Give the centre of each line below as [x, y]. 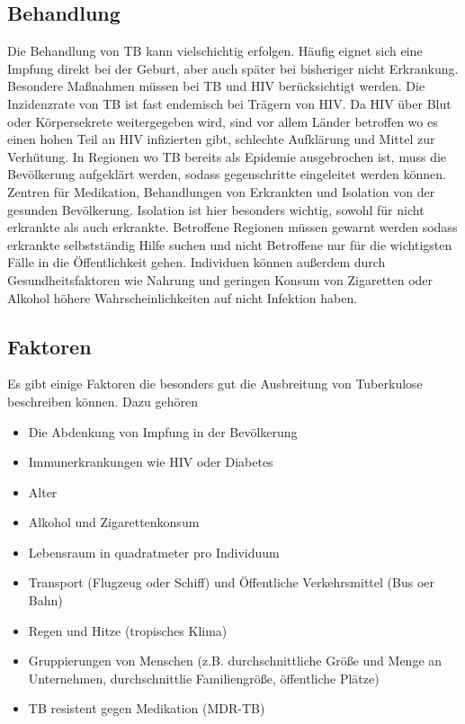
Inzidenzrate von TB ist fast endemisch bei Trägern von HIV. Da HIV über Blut [229, 103]
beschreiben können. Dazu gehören [103, 401]
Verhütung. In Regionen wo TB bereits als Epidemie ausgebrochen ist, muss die [227, 156]
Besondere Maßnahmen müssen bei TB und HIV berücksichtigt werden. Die [216, 86]
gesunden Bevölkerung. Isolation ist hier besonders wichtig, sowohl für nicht [216, 209]
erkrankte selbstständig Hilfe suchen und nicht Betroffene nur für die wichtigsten [230, 244]
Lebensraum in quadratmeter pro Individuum [154, 552]
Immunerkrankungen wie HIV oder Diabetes [151, 462]
